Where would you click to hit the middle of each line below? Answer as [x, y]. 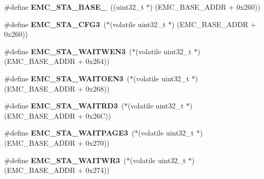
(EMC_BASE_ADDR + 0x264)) [57, 61]
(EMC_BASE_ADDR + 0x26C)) [58, 115]
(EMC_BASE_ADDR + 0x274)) [57, 170]
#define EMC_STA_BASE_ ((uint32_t [74, 7]
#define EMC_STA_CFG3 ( [55, 24]
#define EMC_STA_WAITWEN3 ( [68, 51]
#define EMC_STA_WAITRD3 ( [64, 106]
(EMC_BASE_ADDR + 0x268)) [57, 88]
